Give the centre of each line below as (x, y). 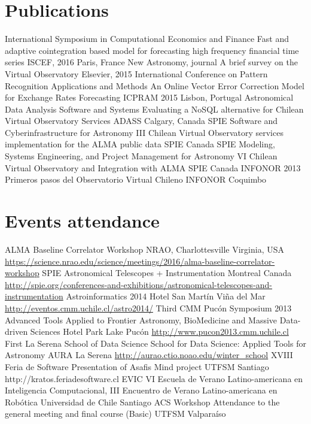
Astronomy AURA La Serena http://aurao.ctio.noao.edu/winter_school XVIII (149, 355)
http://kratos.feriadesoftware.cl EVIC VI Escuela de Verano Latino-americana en (154, 378)
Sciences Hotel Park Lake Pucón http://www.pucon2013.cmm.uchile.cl (159, 331)
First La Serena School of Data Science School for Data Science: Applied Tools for (155, 343)
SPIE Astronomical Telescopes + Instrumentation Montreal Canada (167, 273)
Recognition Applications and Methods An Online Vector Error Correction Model (155, 85)
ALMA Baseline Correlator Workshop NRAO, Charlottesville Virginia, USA (145, 249)
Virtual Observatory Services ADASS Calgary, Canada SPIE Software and (141, 121)
